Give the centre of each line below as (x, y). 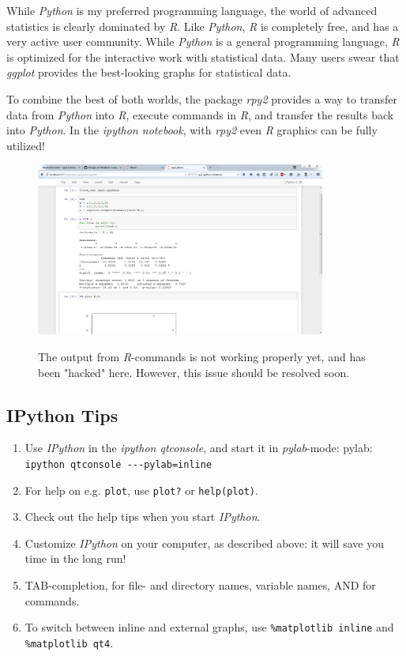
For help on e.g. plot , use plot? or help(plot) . (141, 490)
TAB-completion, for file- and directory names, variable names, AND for (200, 585)
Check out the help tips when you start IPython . (143, 517)
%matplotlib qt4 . (69, 642)
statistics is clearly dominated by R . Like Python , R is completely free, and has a (203, 26)
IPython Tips (62, 415)
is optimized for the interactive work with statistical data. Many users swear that (203, 57)
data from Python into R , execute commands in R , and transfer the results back (200, 114)
